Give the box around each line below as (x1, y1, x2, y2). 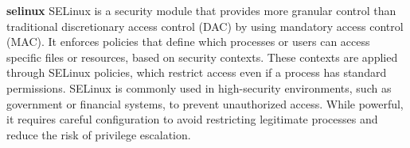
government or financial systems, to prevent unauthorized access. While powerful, (6, 95, 404, 112)
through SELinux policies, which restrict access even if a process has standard (6, 64, 387, 81)
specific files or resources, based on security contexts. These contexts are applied (6, 48, 398, 65)
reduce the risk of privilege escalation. (6, 126, 191, 142)
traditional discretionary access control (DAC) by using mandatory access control (6, 17, 404, 34)
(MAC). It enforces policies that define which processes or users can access (6, 33, 370, 50)
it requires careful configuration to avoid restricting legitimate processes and (6, 111, 378, 127)
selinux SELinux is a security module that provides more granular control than (6, 2, 396, 18)
